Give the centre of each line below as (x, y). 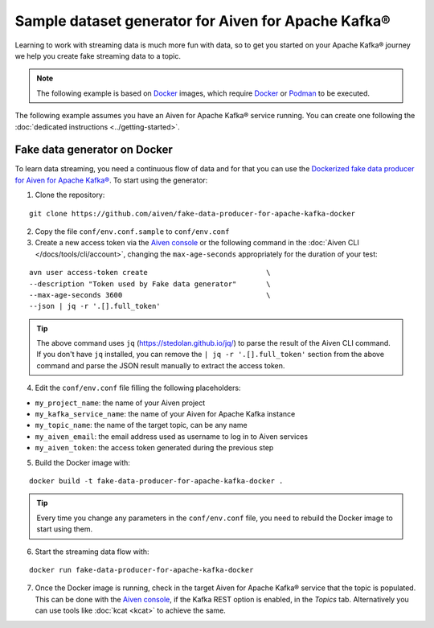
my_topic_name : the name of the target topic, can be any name (141, 425)
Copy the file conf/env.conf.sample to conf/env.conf (132, 231)
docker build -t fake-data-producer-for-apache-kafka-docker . (156, 481)
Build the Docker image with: (82, 462)
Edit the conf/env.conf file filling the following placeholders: (138, 388)
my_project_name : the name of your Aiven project (120, 403)
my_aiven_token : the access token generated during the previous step (154, 448)
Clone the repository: (70, 195)
